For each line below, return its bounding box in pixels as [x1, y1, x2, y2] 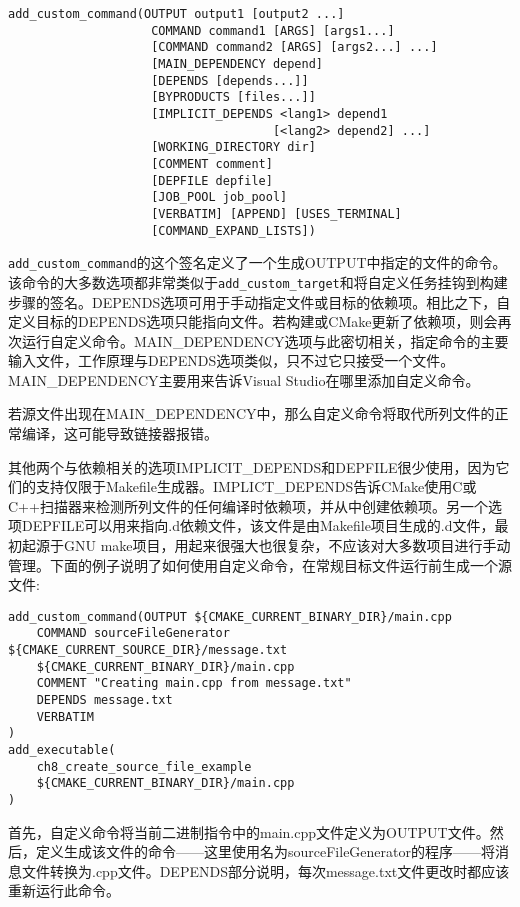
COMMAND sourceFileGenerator [36, 626, 230, 641]
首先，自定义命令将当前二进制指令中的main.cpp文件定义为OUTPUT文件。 [8, 821, 490, 842]
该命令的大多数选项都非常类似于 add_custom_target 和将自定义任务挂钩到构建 [8, 271, 508, 292]
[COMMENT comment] [151, 156, 273, 171]
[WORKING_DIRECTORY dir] [151, 140, 316, 155]
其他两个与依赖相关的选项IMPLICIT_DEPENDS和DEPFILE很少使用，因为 [8, 456, 496, 477]
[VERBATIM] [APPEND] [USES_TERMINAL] [151, 206, 402, 221]
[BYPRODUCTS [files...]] [151, 90, 316, 105]
